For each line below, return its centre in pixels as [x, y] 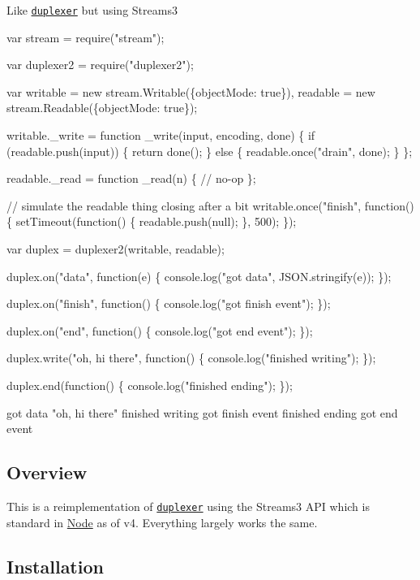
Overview [47, 472]
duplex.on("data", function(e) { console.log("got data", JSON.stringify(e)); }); [199, 276]
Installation [55, 566]
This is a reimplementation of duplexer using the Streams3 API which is [188, 506]
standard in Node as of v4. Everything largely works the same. [162, 522]
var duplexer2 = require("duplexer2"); [100, 65]
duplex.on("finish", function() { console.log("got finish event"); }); [169, 303]
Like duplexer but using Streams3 [92, 10]
